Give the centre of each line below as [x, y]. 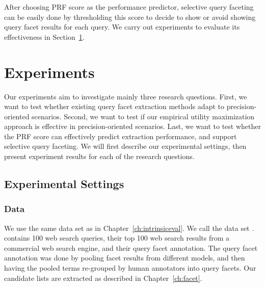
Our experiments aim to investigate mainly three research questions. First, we [126, 96]
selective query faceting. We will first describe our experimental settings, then [125, 146]
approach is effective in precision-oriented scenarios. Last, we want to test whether [132, 126]
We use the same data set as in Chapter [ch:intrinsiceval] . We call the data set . [129, 228]
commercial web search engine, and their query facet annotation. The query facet [131, 247]
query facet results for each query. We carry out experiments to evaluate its [122, 27]
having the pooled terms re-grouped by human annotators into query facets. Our [130, 268]
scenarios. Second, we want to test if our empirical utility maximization [143, 116]
